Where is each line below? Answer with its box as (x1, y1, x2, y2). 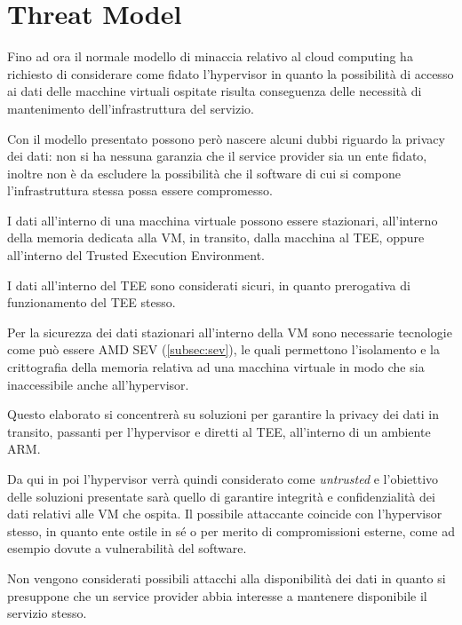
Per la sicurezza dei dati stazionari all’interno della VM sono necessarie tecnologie (7, 322, 452, 341)
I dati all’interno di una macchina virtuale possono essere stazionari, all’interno (7, 210, 438, 229)
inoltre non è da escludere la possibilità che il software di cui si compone (7, 163, 402, 182)
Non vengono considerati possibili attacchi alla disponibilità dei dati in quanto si (7, 568, 446, 587)
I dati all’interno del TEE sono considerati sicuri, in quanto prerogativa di (7, 275, 410, 294)
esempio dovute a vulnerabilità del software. (7, 539, 247, 558)
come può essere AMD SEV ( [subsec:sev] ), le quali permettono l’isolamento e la (7, 340, 441, 359)
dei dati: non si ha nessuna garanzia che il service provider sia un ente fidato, (7, 146, 427, 165)
